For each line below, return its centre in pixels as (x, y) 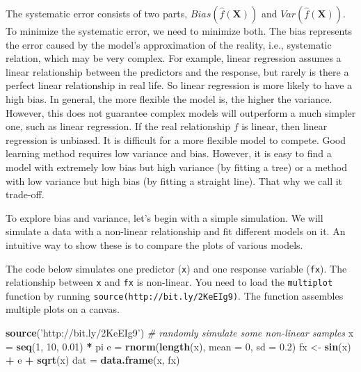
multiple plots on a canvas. (63, 309)
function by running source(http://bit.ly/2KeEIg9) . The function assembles (175, 295)
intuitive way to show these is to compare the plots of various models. (154, 244)
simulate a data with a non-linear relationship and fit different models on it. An (176, 231)
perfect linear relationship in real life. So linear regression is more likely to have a (179, 85)
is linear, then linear (284, 126)
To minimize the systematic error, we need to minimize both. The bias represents (179, 31)
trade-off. (25, 194)
